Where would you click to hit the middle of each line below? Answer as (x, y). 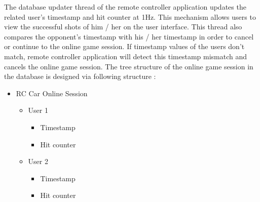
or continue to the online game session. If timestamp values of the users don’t (124, 46)
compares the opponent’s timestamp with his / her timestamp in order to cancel (129, 36)
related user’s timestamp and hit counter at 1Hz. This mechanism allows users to (130, 16)
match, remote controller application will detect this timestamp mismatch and (126, 56)
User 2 (38, 161)
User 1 (38, 110)
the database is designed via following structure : (80, 76)
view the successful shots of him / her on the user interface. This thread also (123, 27)
